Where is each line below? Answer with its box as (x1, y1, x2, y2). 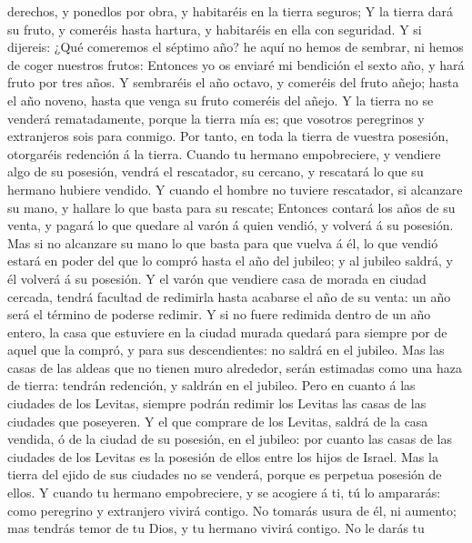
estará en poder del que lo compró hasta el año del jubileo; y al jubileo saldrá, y (7, 251, 454, 270)
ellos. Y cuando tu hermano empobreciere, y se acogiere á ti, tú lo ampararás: (7, 483, 441, 502)
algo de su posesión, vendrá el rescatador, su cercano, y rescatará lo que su (7, 162, 424, 181)
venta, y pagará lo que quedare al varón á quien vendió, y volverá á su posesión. (7, 216, 454, 235)
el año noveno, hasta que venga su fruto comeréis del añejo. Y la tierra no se (7, 90, 434, 109)
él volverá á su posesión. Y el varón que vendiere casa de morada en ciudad (7, 268, 427, 287)
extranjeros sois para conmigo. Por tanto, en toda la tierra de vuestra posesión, (7, 126, 449, 146)
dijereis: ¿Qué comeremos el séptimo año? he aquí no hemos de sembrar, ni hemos (7, 37, 464, 56)
